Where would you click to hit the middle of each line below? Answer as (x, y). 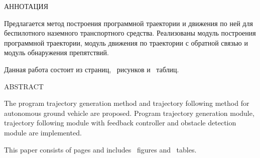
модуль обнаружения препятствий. (56, 52)
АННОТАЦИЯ (26, 6)
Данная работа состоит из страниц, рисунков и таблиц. (92, 69)
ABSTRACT (24, 86)
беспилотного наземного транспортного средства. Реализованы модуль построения (130, 33)
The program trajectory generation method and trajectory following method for (127, 103)
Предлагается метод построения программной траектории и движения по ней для (128, 23)
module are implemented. (43, 132)
